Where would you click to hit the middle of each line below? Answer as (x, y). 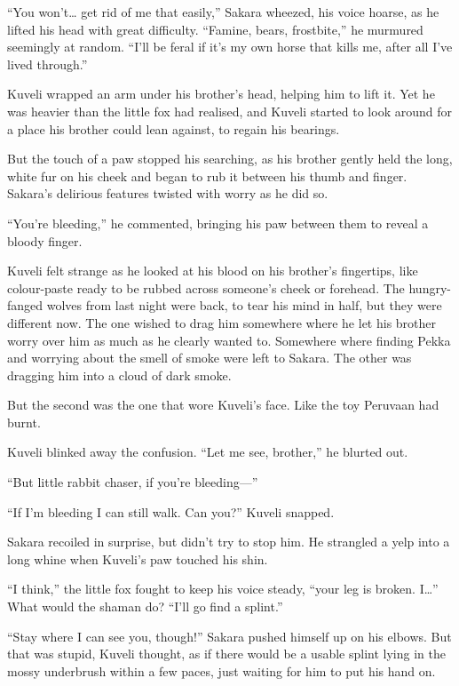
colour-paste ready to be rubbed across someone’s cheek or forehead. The (206, 287)
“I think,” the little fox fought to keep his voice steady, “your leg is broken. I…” (223, 589)
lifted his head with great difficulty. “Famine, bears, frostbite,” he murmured (215, 29)
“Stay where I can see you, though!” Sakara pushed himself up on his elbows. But (229, 636)
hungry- (430, 287)
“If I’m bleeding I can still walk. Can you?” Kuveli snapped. (171, 511)
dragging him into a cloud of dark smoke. (119, 375)
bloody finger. (45, 240)
